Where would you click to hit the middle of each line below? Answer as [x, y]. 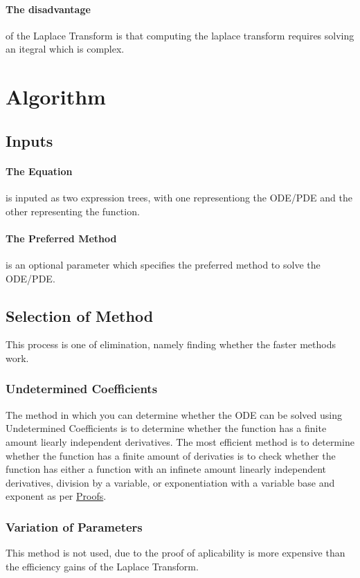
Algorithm [56, 97]
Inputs [29, 140]
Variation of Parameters [74, 526]
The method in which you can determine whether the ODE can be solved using [174, 414]
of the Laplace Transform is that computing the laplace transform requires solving [180, 35]
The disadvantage [48, 9]
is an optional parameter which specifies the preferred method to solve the [163, 264]
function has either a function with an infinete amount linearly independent [166, 469]
